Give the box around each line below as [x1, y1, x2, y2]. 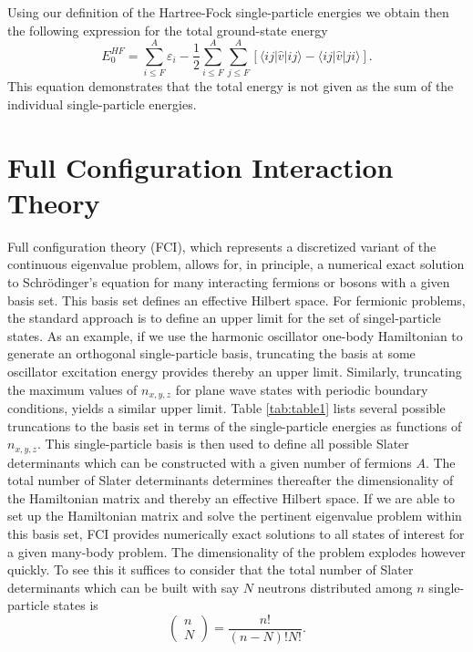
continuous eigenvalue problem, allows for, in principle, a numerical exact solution [7, 254, 465, 274]
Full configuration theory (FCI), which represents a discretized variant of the [7, 236, 437, 255]
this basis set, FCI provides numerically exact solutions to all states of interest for [7, 524, 465, 543]
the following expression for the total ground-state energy [7, 20, 328, 39]
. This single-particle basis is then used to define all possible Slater [36, 434, 409, 453]
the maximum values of [7, 379, 138, 398]
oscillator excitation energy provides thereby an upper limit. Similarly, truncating [7, 361, 462, 380]
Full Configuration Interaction [7, 148, 394, 185]
